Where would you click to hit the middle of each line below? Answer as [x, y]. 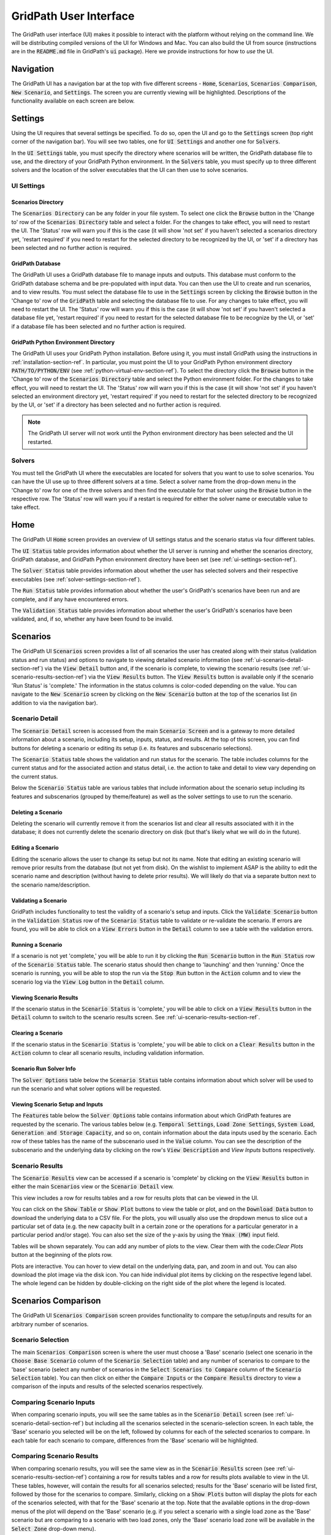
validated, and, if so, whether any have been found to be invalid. [92, 619]
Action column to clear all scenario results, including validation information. [108, 1053]
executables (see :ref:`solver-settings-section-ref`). [76, 579]
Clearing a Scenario [37, 1033]
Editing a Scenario [35, 848]
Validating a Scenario [39, 900]
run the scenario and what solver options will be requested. [86, 1088]
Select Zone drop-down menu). [54, 1528]
